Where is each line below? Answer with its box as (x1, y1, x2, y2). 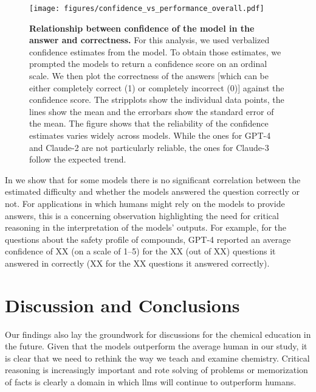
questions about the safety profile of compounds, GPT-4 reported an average (5, 233, 291, 245)
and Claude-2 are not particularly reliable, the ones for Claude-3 (29, 141, 269, 153)
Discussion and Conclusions (5, 292, 240, 317)
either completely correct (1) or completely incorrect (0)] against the (29, 81, 284, 94)
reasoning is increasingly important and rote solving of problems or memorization (5, 363, 308, 376)
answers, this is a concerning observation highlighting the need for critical (5, 209, 279, 222)
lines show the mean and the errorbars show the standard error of (29, 105, 274, 117)
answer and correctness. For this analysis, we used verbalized (29, 33, 270, 46)
